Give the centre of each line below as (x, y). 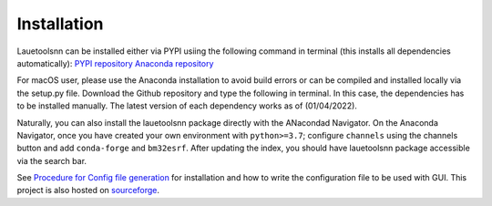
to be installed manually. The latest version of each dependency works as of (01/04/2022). (187, 106)
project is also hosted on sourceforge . (88, 191)
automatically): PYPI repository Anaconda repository (115, 63)
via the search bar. (51, 160)
